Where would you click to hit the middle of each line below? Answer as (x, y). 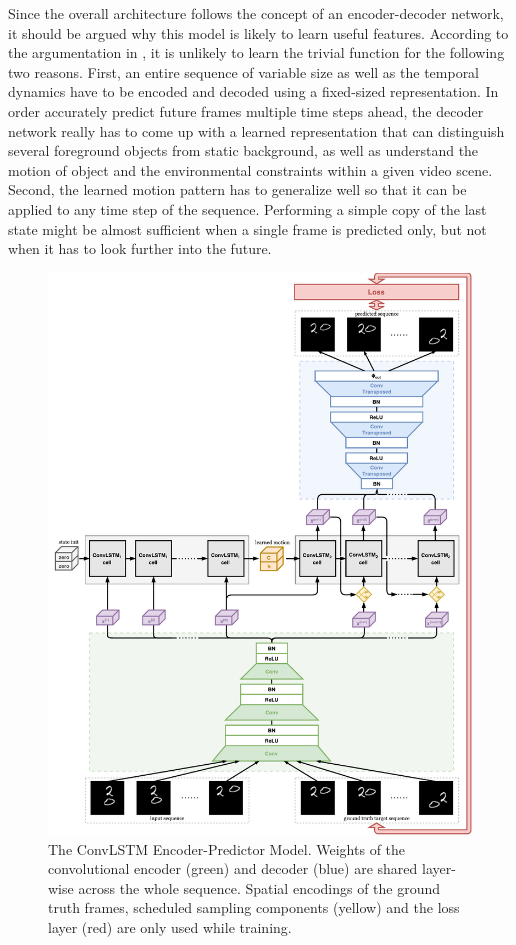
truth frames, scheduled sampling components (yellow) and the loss (254, 907)
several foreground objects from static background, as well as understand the (243, 150)
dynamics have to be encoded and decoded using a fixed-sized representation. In (253, 91)
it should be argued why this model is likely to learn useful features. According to (258, 32)
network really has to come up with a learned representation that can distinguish (256, 130)
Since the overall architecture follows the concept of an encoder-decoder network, (256, 13)
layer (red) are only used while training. (170, 927)
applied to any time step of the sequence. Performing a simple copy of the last (247, 208)
